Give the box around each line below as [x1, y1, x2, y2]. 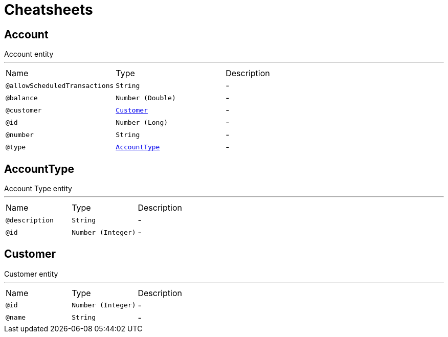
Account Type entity [4, 184, 72, 193]
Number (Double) [116, 94, 176, 102]
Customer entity [4, 269, 58, 278]
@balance [6, 94, 38, 102]
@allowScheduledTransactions [6, 81, 114, 89]
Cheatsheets [4, 1, 93, 18]
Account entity [4, 50, 54, 59]
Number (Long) [116, 118, 168, 126]
